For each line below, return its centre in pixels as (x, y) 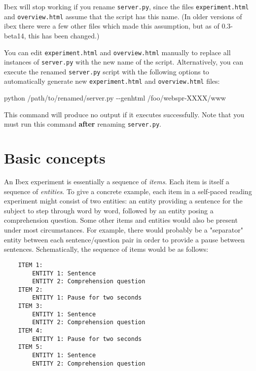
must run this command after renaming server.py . (83, 124)
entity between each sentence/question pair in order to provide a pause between (125, 239)
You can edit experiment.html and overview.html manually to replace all (117, 52)
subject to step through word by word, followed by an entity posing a (109, 210)
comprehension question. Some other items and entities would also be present (121, 220)
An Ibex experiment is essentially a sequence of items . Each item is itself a (117, 182)
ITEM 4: (30, 331)
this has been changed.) (64, 35)
